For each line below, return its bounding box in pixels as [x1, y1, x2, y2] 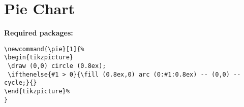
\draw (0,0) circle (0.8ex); [8, 62, 106, 70]
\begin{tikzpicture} [4, 54, 74, 61]
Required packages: [4, 27, 73, 38]
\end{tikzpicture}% [4, 88, 70, 95]
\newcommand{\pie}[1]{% [4, 45, 84, 53]
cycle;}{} [4, 79, 37, 87]
